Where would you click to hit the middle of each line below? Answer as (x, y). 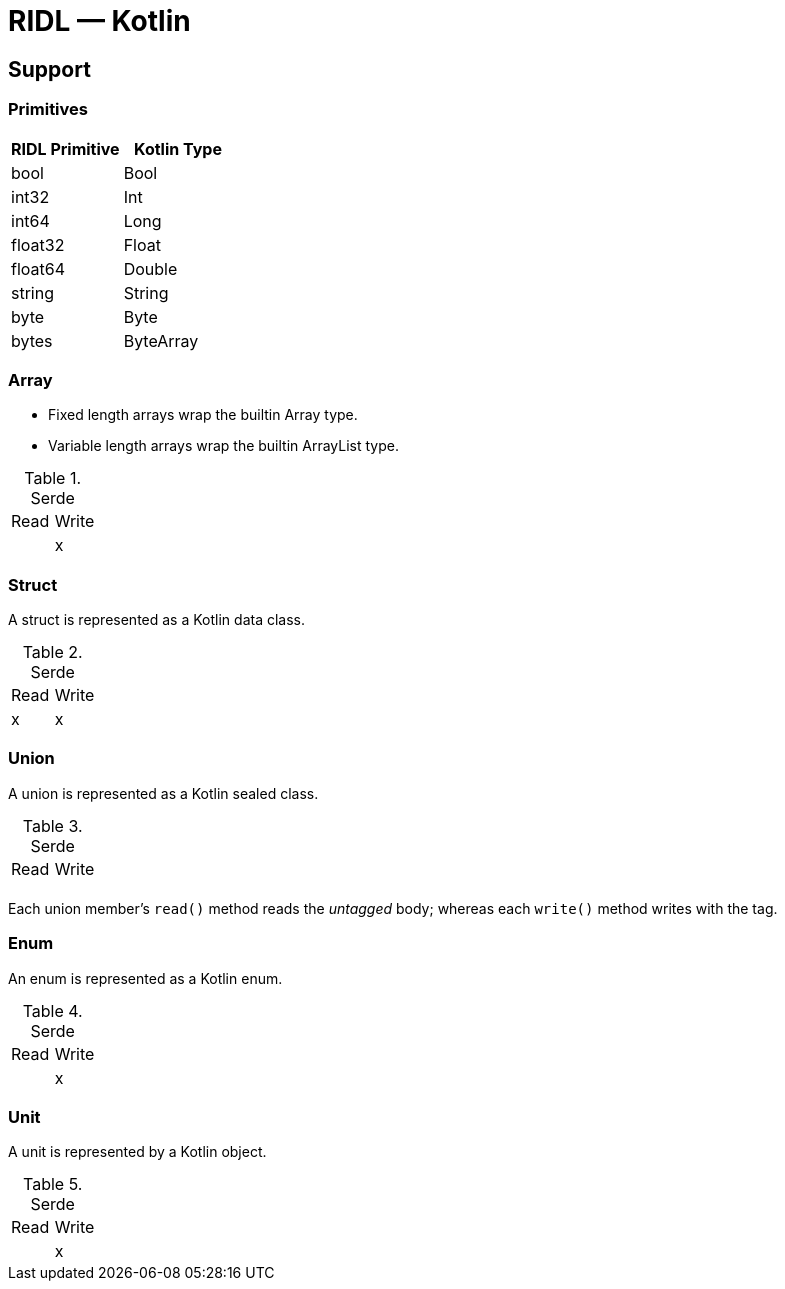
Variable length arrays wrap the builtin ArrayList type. (223, 446)
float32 (38, 244)
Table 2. (52, 652)
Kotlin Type (178, 148)
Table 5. (53, 1184)
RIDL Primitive (65, 148)
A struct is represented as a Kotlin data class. (157, 620)
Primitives (48, 109)
